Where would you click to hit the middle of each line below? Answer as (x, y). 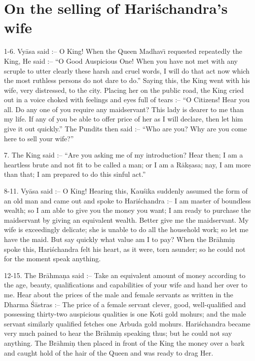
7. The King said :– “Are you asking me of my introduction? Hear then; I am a (124, 155)
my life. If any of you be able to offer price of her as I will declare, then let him (124, 119)
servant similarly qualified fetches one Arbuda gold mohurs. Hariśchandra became (127, 323)
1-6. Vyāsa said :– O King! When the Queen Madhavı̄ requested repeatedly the (123, 51)
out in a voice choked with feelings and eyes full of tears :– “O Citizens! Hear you (127, 100)
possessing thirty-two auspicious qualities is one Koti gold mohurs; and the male (125, 314)
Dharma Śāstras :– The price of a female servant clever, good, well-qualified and (125, 304)
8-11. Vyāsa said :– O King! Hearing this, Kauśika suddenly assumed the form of (126, 191)
